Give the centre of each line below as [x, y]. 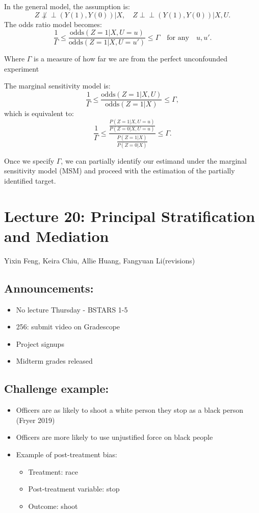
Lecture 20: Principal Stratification [130, 216]
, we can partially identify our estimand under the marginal [154, 160]
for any [178, 38]
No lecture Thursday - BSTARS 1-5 [72, 309]
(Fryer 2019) [35, 420]
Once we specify [29, 160]
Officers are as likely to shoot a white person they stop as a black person [129, 410]
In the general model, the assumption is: [67, 6]
